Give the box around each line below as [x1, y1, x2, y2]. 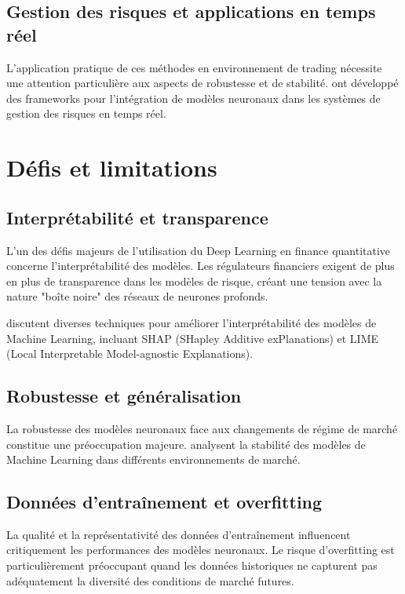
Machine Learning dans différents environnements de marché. [6, 451, 301, 468]
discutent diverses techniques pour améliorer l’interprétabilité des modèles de [6, 314, 377, 330]
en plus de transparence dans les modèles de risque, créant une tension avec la [6, 272, 382, 289]
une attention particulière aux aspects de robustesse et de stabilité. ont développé [6, 75, 399, 91]
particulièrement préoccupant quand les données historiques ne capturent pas [6, 557, 378, 574]
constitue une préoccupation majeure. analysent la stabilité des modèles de [6, 435, 366, 452]
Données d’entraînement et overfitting [6, 490, 323, 514]
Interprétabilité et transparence [6, 205, 268, 229]
